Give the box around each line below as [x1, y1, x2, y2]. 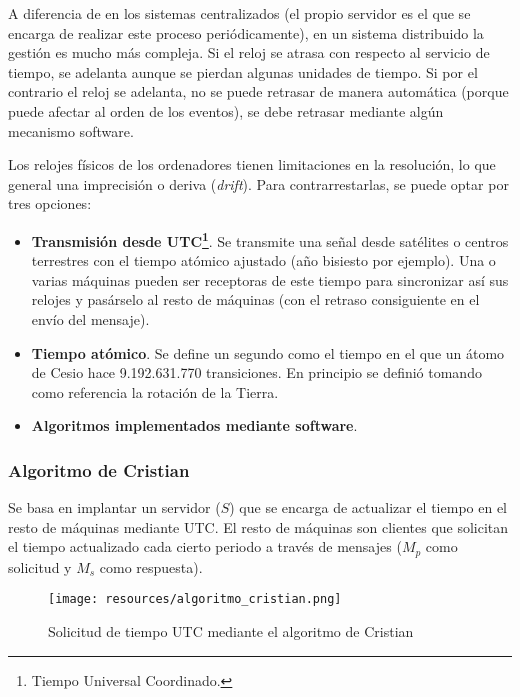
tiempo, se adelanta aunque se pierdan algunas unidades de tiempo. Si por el [8, 61, 478, 82]
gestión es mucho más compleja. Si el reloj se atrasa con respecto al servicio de [8, 42, 490, 63]
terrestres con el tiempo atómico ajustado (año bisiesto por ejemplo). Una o [31, 250, 496, 271]
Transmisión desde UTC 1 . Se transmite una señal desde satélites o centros [31, 227, 509, 251]
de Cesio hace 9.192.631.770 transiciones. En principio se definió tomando [31, 362, 482, 383]
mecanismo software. [8, 120, 134, 141]
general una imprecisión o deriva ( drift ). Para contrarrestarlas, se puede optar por [8, 173, 509, 194]
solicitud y [8, 556, 72, 577]
